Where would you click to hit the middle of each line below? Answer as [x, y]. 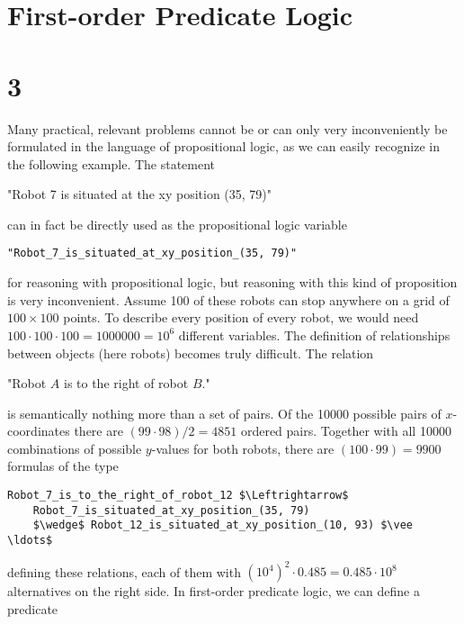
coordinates [39, 431]
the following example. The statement [112, 163]
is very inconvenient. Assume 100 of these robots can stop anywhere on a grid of [228, 299]
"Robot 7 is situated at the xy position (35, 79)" [140, 194]
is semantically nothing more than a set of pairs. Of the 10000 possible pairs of [224, 413]
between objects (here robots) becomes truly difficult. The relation [191, 353]
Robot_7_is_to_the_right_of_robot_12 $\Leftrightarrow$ [178, 496]
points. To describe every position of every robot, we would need [241, 317]
